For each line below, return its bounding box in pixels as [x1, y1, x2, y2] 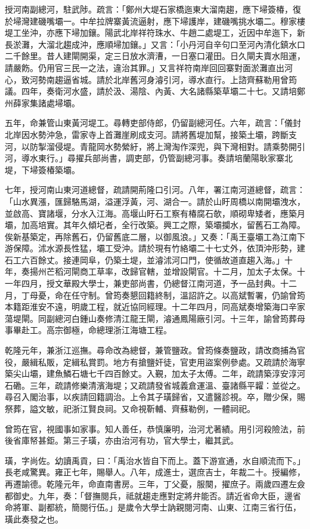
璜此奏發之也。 [5, 512, 63, 525]
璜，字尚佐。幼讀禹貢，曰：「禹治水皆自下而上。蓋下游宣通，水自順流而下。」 [5, 454, 305, 466]
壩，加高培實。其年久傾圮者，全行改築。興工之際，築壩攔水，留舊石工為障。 [5, 219, 305, 231]
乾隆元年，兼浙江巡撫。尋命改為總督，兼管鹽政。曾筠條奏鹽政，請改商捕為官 [5, 344, 305, 356]
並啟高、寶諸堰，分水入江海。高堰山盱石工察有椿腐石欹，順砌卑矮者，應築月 [5, 207, 305, 219]
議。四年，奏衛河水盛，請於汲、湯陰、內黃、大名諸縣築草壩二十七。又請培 [5, 85, 297, 97]
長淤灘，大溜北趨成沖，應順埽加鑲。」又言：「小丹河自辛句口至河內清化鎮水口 [5, 38, 305, 50]
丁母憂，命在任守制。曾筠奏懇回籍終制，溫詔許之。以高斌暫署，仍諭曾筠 [21, 288, 305, 301]
